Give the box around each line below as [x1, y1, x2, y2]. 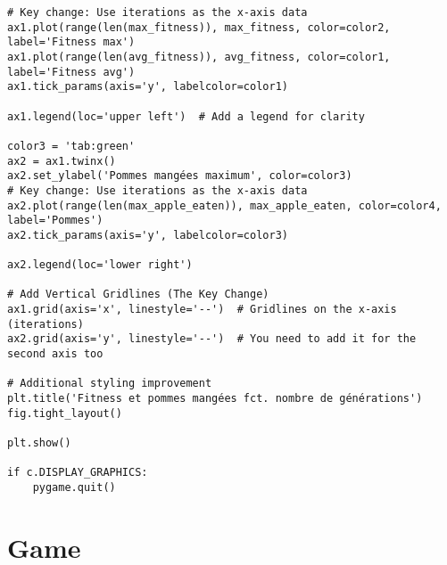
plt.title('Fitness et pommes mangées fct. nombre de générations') [7, 392, 423, 405]
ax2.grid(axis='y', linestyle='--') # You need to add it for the [7, 332, 417, 346]
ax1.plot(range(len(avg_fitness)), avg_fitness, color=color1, [7, 50, 391, 63]
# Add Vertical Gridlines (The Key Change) [7, 288, 269, 301]
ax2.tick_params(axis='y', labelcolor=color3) [7, 228, 288, 242]
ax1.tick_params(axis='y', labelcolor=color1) [7, 80, 288, 94]
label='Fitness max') [7, 36, 136, 49]
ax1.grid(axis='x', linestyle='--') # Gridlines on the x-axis [7, 303, 397, 316]
